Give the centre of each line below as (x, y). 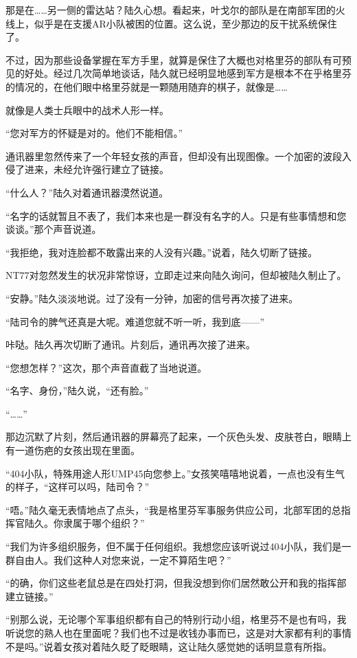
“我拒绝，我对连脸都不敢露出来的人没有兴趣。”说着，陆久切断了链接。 (162, 252)
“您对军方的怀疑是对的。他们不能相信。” (94, 133)
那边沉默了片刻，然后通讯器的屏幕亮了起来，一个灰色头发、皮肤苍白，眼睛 (174, 436)
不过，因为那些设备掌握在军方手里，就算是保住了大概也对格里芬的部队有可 (174, 59)
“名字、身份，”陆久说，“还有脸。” (77, 390)
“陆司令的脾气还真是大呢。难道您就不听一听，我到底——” (135, 321)
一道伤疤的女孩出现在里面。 (77, 450)
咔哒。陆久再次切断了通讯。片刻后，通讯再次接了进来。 (130, 344)
